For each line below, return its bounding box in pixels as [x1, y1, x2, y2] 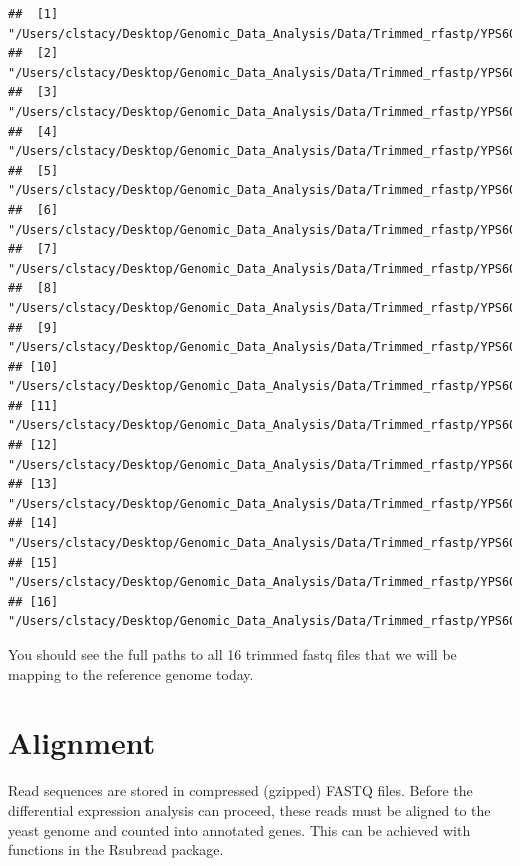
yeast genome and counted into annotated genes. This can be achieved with [8, 819, 471, 840]
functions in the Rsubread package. [8, 839, 224, 860]
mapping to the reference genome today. [8, 663, 254, 684]
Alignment [8, 722, 156, 763]
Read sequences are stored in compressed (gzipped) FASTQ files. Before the [8, 780, 473, 801]
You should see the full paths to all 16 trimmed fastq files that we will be [8, 644, 457, 664]
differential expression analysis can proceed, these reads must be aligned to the [8, 799, 491, 820]
